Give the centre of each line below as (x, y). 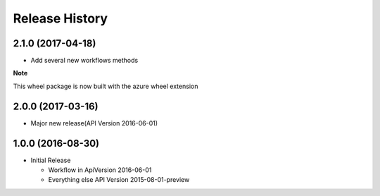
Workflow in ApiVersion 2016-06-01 (100, 170)
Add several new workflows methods (84, 61)
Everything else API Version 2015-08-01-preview (119, 180)
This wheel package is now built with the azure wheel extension (106, 86)
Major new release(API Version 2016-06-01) (94, 123)
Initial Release (51, 160)
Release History (61, 18)
